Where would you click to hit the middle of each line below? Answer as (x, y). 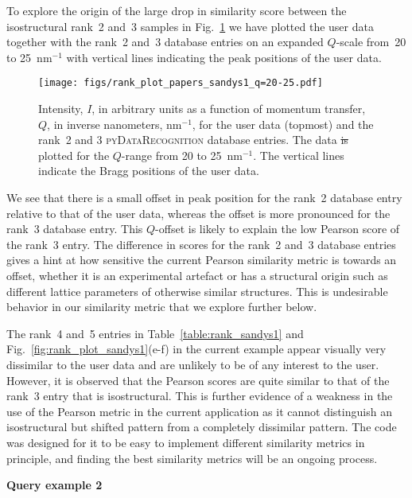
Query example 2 (54, 485)
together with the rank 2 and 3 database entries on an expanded (165, 42)
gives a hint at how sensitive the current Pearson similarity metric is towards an (202, 260)
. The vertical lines (299, 155)
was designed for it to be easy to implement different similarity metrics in (186, 442)
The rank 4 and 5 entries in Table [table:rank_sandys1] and (155, 333)
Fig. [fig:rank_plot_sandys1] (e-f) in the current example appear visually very (196, 349)
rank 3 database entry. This (75, 229)
